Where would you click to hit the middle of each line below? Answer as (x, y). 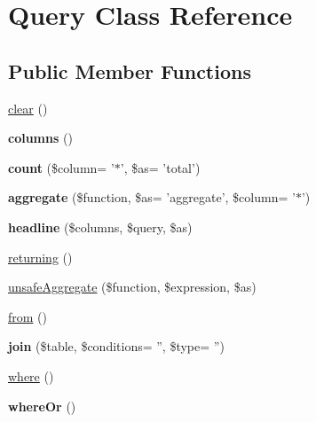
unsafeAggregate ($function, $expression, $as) (132, 287)
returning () (40, 257)
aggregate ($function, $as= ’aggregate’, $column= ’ (152, 197)
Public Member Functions (130, 70)
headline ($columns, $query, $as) (100, 227)
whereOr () (42, 406)
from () (28, 316)
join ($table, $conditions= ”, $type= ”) (116, 346)
